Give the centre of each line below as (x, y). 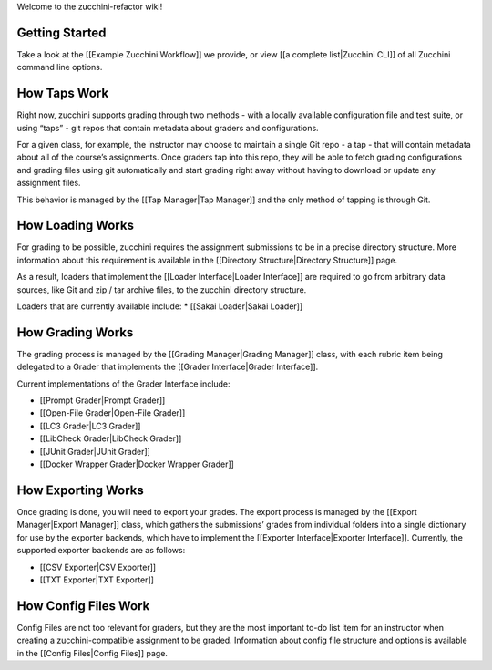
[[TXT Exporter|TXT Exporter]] (97, 580)
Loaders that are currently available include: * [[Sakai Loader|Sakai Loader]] (160, 306)
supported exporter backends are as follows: (101, 551)
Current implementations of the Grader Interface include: (124, 384)
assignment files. (49, 183)
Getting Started (61, 32)
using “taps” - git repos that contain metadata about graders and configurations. (168, 128)
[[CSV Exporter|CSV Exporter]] (98, 567)
